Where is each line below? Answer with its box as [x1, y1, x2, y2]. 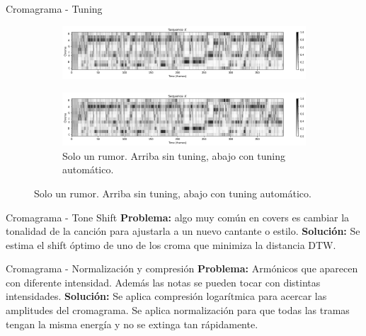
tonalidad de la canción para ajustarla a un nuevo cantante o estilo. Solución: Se [6, 224, 360, 238]
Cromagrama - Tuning [6, 1, 103, 16]
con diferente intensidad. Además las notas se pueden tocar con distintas [6, 274, 321, 289]
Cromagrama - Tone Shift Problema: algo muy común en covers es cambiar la [6, 209, 350, 224]
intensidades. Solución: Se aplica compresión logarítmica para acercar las [6, 289, 327, 303]
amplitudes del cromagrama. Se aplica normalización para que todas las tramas [6, 303, 350, 318]
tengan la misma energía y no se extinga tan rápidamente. [6, 316, 258, 331]
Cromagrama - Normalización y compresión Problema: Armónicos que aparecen [6, 261, 358, 276]
